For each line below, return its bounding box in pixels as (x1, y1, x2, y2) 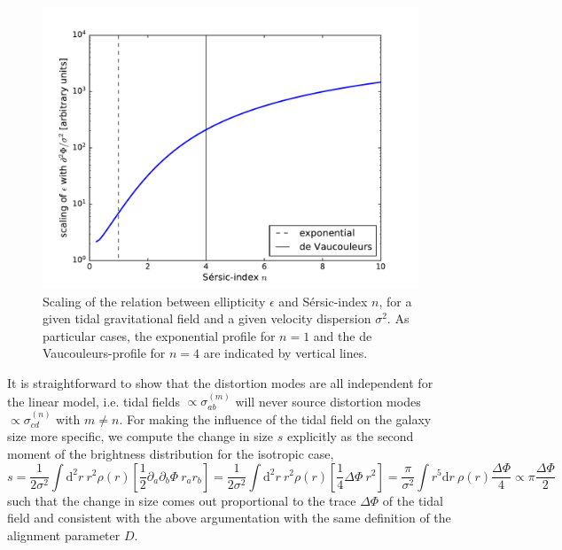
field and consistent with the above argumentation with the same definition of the (7, 508, 451, 527)
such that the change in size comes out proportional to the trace (7, 491, 356, 509)
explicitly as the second (286, 427, 414, 445)
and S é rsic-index (278, 291, 368, 310)
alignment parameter (7, 525, 121, 544)
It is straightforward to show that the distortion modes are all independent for (7, 373, 433, 391)
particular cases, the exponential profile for (43, 326, 276, 345)
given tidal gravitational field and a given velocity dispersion (43, 309, 371, 328)
